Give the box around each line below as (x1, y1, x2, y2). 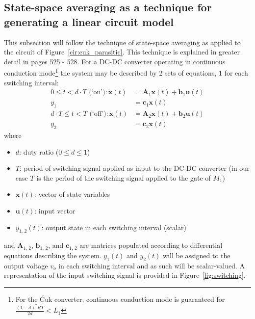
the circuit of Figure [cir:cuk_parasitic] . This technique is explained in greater (4, 47, 240, 57)
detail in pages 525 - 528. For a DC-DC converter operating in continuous (4, 56, 226, 66)
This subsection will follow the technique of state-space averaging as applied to (4, 37, 241, 47)
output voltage (4, 260, 48, 270)
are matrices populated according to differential (79, 240, 223, 250)
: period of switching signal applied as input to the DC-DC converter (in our (19, 163, 250, 173)
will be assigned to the (163, 250, 230, 260)
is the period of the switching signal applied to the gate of (36, 172, 211, 183)
